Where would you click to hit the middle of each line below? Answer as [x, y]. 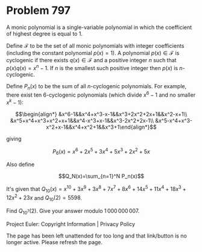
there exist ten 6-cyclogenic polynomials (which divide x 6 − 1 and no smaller [101, 94]
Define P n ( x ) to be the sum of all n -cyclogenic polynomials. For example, [96, 87]
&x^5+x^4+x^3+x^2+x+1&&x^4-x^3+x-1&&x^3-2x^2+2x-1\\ [82, 120]
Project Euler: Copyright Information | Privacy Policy [71, 224]
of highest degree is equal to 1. [45, 33]
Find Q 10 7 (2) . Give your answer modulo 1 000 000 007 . [73, 212]
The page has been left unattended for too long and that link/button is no [96, 236]
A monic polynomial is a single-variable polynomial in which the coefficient [99, 27]
